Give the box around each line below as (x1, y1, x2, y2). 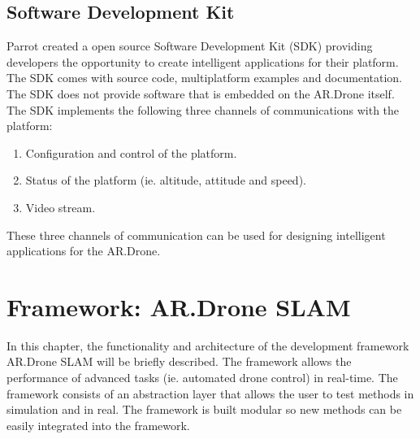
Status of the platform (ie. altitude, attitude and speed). (25, 172, 306, 189)
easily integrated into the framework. (6, 416, 190, 433)
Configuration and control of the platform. (25, 144, 237, 161)
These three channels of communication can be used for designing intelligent (6, 226, 386, 243)
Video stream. (25, 198, 96, 215)
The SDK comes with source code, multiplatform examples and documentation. (6, 69, 402, 86)
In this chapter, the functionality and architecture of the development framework (6, 337, 409, 354)
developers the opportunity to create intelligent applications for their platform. (6, 53, 399, 70)
